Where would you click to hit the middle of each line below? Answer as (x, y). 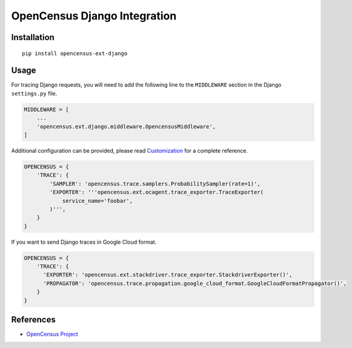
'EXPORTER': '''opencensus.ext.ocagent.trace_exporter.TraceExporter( (156, 192)
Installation (33, 37)
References (33, 320)
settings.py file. (34, 93)
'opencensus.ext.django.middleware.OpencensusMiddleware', (126, 126)
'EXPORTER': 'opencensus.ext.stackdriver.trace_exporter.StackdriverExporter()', (168, 275)
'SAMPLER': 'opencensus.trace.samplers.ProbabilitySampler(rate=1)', (155, 184)
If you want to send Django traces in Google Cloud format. (84, 242)
